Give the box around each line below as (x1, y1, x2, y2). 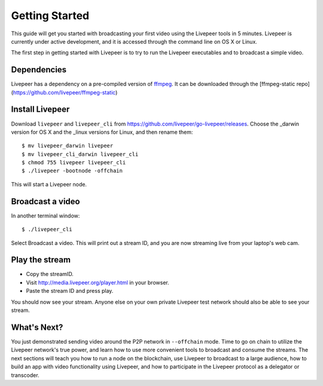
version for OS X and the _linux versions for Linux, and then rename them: (11, 128, 193, 136)
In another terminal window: (11, 212, 80, 219)
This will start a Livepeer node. (11, 180, 87, 188)
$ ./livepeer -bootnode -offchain (22, 167, 123, 174)
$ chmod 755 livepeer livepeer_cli (22, 159, 126, 166)
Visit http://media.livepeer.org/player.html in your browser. (26, 278, 170, 286)
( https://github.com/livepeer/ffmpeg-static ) (11, 88, 118, 96)
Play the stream (11, 255, 71, 265)
